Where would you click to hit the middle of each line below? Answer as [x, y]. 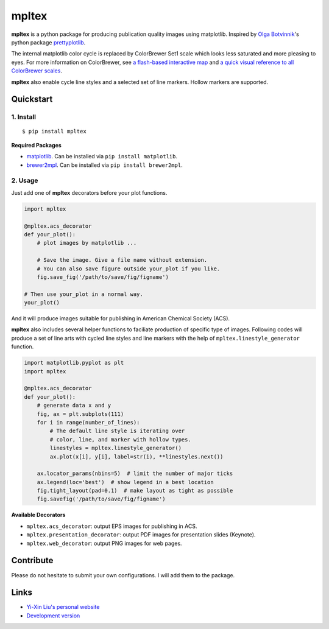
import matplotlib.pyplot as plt [74, 363]
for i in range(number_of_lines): [88, 422]
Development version [53, 616]
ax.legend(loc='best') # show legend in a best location [125, 482]
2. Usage [25, 181]
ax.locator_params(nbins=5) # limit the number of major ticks [135, 474]
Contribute [32, 560]
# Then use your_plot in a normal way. [83, 294]
